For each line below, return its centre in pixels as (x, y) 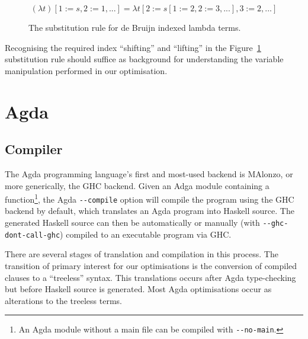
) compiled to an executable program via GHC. (146, 234)
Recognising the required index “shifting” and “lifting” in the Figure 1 (133, 47)
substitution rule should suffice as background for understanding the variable (144, 59)
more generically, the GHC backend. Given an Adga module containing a (137, 185)
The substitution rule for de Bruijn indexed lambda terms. (135, 27)
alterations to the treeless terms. (63, 300)
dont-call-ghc (33, 235)
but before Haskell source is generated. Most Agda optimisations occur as (138, 289)
